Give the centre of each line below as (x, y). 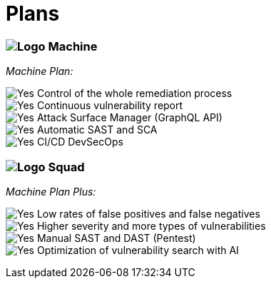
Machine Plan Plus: (51, 191)
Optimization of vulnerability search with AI (138, 250)
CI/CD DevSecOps (80, 142)
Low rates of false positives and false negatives (148, 213)
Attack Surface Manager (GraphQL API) (129, 118)
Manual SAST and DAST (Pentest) (116, 238)
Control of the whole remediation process (134, 93)
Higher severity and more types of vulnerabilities (151, 225)
